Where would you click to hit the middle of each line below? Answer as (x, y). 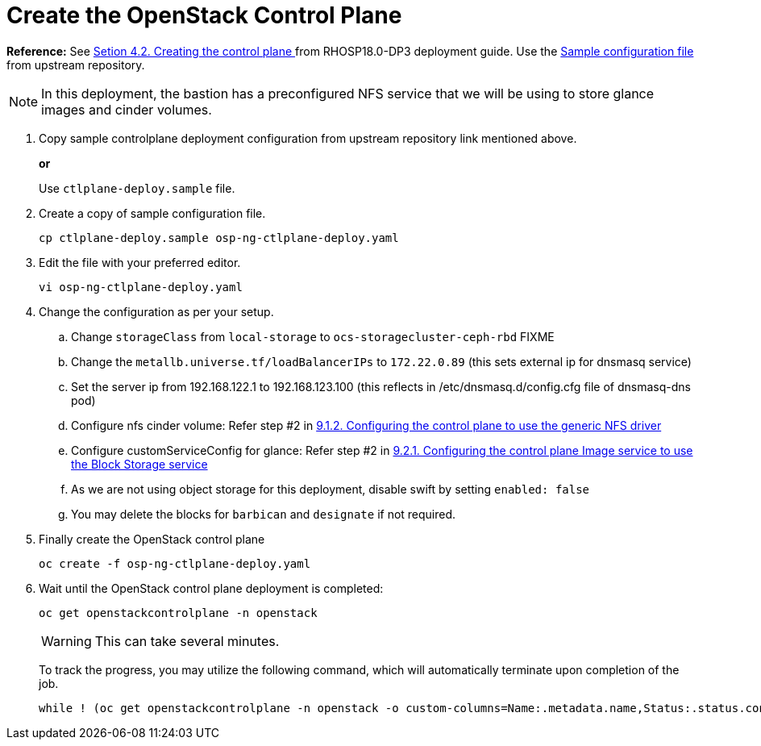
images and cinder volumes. (127, 109)
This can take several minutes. (187, 641)
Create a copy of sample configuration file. (152, 213)
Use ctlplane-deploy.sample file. (137, 188)
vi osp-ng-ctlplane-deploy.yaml (141, 287)
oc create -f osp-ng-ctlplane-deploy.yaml (175, 563)
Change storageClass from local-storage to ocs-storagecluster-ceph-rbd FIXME (313, 336)
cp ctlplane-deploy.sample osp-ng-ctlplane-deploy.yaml (219, 238)
